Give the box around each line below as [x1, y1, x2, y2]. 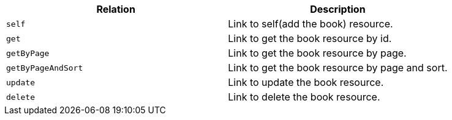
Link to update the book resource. [228, 76, 384, 88]
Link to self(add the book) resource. [228, 18, 393, 30]
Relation [96, 3, 135, 15]
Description [310, 3, 366, 15]
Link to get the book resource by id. [228, 32, 392, 44]
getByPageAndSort [6, 63, 83, 72]
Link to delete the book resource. [228, 91, 380, 103]
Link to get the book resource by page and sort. [228, 62, 448, 74]
